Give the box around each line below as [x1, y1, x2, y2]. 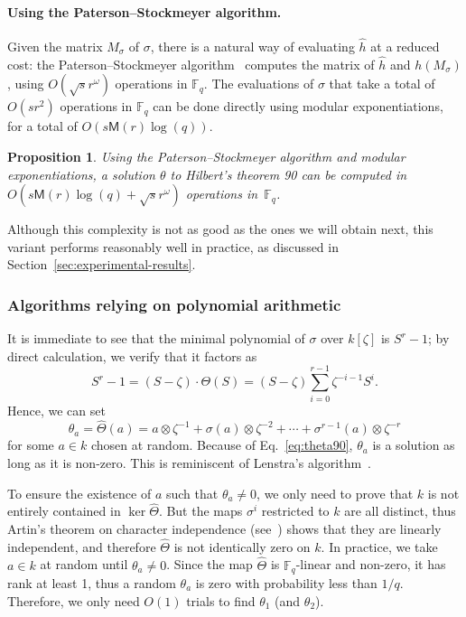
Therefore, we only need [7, 591, 140, 610]
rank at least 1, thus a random [7, 574, 176, 592]
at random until [40, 555, 128, 574]
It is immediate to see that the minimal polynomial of [7, 329, 305, 348]
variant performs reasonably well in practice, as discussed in [7, 237, 339, 256]
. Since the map [166, 555, 253, 574]
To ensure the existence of [7, 483, 152, 502]
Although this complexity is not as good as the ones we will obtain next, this [7, 220, 433, 238]
